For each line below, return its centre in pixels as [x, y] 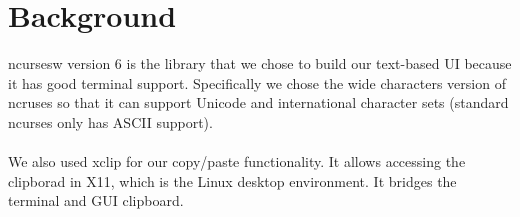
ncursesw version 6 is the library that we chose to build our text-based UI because [260, 63]
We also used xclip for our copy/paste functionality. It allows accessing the [237, 161]
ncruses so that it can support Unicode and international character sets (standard [258, 102]
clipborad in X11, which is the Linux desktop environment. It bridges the [232, 180]
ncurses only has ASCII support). [110, 121]
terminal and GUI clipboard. [96, 200]
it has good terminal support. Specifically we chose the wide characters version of [257, 82]
